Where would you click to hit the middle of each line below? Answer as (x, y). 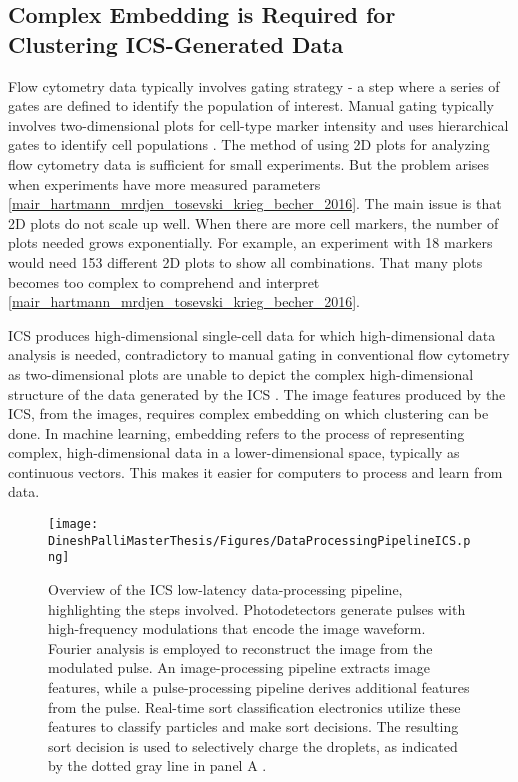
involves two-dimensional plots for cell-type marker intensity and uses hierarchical (258, 124)
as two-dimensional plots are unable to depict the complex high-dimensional (241, 373)
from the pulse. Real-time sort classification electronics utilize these (254, 706)
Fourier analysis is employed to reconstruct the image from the (240, 647)
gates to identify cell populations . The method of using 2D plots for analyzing (249, 144)
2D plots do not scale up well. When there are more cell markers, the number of (253, 222)
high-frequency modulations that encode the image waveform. (237, 628)
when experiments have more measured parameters (164, 183)
